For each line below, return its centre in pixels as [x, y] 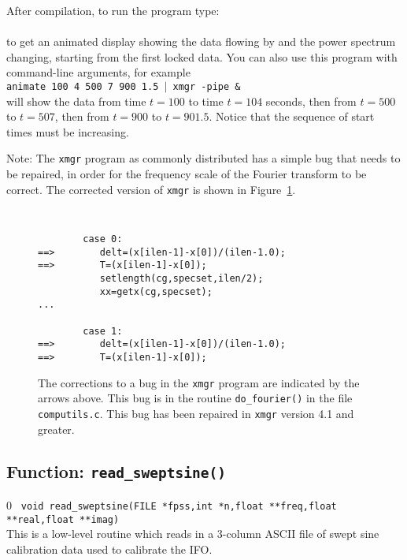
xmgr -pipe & [207, 86]
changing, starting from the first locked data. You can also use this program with [202, 56]
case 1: [103, 331]
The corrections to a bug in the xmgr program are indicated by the [199, 382]
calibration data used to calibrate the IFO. [109, 549]
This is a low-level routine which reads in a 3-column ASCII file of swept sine [193, 534]
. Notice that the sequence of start [292, 116]
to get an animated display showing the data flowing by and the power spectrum [201, 41]
